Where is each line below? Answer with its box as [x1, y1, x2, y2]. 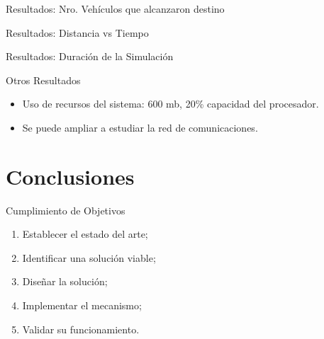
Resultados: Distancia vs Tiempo [6, 25, 149, 40]
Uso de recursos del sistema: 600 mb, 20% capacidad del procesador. [22, 96, 319, 111]
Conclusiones [6, 161, 135, 190]
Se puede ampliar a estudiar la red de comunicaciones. [22, 120, 258, 134]
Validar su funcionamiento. [22, 321, 140, 336]
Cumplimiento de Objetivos [6, 202, 125, 217]
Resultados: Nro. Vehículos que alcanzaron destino [6, 1, 225, 16]
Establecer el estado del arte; [22, 226, 148, 241]
